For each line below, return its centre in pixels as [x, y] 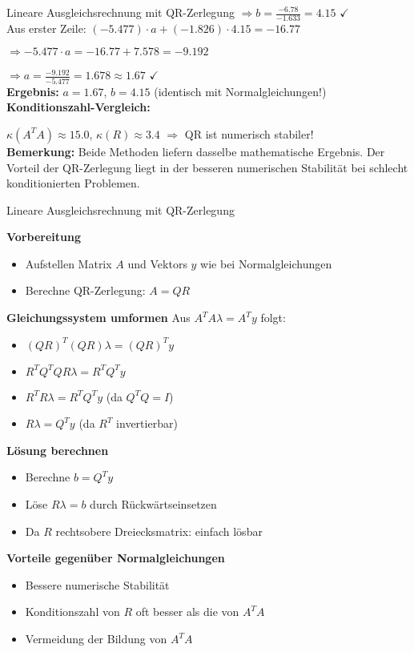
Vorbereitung [44, 237]
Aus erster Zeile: [46, 28]
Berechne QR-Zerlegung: [85, 290]
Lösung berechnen [58, 450]
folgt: [273, 318]
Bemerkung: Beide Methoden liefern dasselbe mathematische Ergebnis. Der [196, 151]
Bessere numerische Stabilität [97, 584]
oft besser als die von [187, 612]
